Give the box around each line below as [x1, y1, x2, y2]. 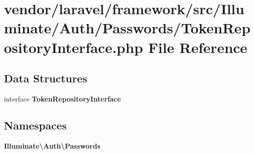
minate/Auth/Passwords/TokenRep [4, 18, 251, 38]
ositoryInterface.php [4, 37, 143, 57]
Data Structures [4, 71, 87, 86]
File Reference [148, 37, 248, 57]
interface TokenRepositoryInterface [4, 93, 121, 103]
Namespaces [4, 117, 67, 132]
